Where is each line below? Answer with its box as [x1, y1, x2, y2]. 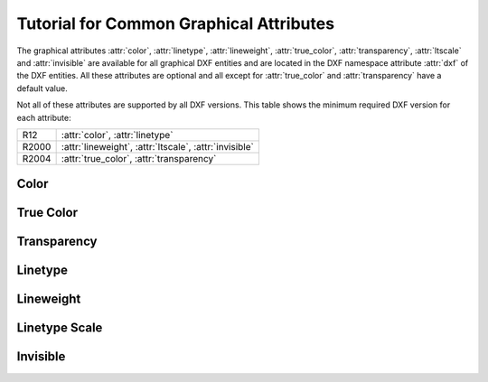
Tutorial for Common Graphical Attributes [16, 14, 334, 33]
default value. [16, 82, 68, 94]
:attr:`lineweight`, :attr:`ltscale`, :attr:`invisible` [61, 140, 255, 153]
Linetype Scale [16, 321, 103, 336]
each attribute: [16, 112, 71, 123]
